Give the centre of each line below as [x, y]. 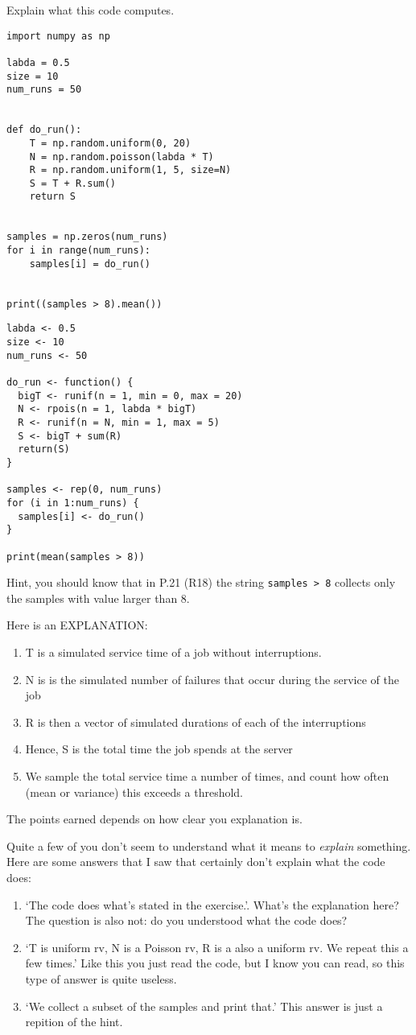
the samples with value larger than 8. [98, 598]
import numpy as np [58, 36]
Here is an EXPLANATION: [77, 625]
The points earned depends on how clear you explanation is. [154, 819]
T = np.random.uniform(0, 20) [110, 143]
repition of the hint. [74, 1022]
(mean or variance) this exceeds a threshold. [134, 792]
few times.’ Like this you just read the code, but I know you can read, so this [215, 963]
